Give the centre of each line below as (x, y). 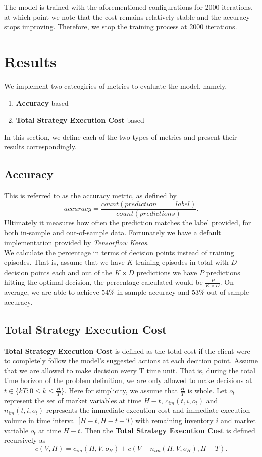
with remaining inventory (174, 420)
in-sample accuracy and (153, 292)
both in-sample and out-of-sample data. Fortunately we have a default (113, 232)
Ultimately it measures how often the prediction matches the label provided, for (128, 222)
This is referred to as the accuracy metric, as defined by (90, 195)
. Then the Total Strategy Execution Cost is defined (168, 430)
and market (238, 420)
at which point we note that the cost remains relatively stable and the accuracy (127, 16)
